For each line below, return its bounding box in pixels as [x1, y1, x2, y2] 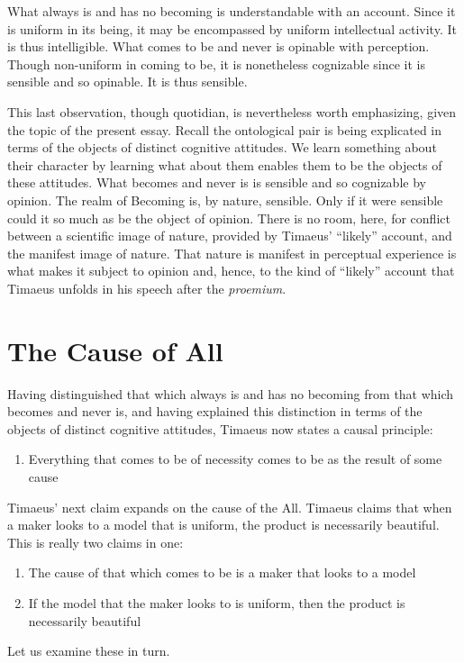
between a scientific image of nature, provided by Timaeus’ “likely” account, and [7, 226, 452, 245]
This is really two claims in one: [7, 532, 184, 551]
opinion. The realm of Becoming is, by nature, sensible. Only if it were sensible [7, 190, 443, 209]
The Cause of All [7, 331, 223, 368]
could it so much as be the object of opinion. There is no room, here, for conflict [7, 208, 450, 227]
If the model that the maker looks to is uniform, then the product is [28, 593, 405, 612]
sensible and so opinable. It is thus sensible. [7, 72, 248, 91]
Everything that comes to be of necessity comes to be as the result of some [28, 450, 442, 468]
